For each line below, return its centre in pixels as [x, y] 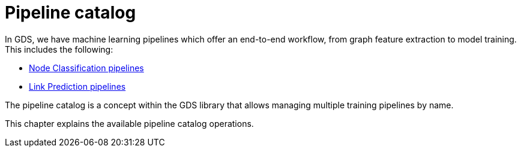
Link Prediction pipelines [77, 86]
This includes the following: [59, 49]
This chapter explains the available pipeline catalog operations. [129, 123]
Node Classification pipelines [86, 68]
